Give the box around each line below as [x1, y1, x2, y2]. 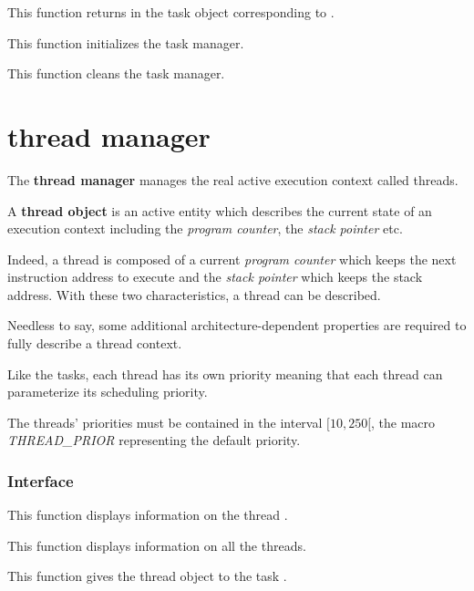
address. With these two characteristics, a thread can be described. [7, 285, 381, 304]
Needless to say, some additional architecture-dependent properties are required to [7, 316, 467, 335]
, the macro [371, 412, 436, 431]
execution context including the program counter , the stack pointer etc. [7, 219, 403, 238]
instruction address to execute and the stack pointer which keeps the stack [7, 267, 423, 286]
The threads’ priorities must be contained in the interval [7, 412, 323, 431]
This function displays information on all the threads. [7, 535, 306, 555]
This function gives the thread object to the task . [7, 566, 287, 586]
